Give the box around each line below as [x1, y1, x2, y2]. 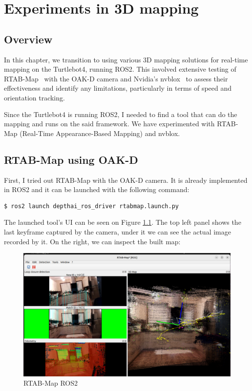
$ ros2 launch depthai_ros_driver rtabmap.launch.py [4, 202, 179, 210]
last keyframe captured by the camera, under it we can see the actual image [4, 226, 231, 236]
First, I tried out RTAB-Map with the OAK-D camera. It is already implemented [4, 175, 248, 185]
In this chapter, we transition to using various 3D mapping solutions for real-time [4, 54, 248, 64]
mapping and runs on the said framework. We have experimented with [4, 118, 215, 129]
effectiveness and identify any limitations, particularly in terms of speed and [4, 83, 232, 93]
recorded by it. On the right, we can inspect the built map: [4, 236, 181, 246]
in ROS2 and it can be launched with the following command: [4, 184, 189, 195]
